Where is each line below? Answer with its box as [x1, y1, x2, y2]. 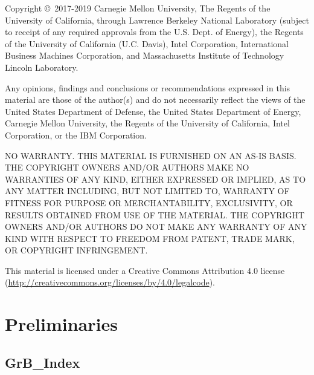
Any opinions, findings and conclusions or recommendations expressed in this [5, 81, 290, 94]
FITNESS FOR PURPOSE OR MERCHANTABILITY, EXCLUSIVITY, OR [5, 196, 293, 209]
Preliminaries [5, 311, 118, 336]
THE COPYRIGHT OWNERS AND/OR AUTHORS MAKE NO [5, 161, 249, 174]
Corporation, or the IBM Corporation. [5, 128, 147, 141]
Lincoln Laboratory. [5, 60, 78, 73]
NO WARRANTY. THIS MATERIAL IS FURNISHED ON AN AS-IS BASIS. [5, 149, 296, 161]
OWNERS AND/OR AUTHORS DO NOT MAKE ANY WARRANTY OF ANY [5, 220, 307, 233]
